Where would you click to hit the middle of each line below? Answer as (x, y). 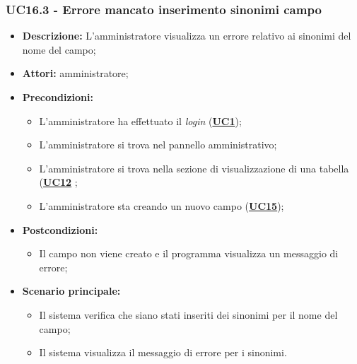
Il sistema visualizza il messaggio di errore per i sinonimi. (163, 352)
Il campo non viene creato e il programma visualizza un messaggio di (189, 253)
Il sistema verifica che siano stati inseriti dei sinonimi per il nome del (188, 314)
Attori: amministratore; (75, 73)
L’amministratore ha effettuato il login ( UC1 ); (140, 121)
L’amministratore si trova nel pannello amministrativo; (158, 145)
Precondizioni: (58, 97)
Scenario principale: (71, 291)
